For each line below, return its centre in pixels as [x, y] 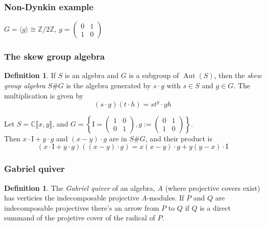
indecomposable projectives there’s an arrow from [82, 207]
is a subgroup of [154, 75]
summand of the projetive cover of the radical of [80, 218]
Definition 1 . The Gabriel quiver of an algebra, [80, 187]
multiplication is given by [44, 95]
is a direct [215, 207]
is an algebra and [92, 75]
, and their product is [179, 138]
